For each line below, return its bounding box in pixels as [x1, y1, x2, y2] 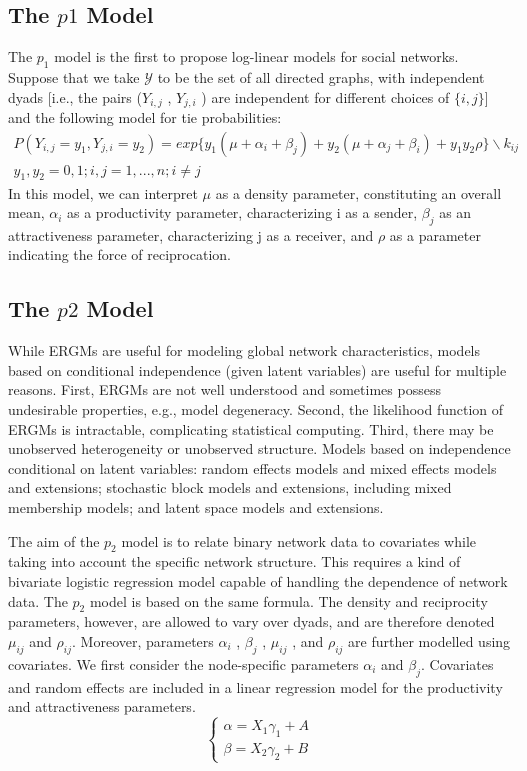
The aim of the [8, 530, 100, 551]
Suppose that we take [8, 67, 140, 87]
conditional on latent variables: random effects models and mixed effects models [8, 457, 497, 478]
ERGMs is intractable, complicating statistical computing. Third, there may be [8, 418, 494, 439]
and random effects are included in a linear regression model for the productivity [8, 676, 503, 697]
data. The [8, 590, 68, 611]
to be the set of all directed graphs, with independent [157, 67, 485, 87]
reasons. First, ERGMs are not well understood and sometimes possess [8, 379, 441, 400]
